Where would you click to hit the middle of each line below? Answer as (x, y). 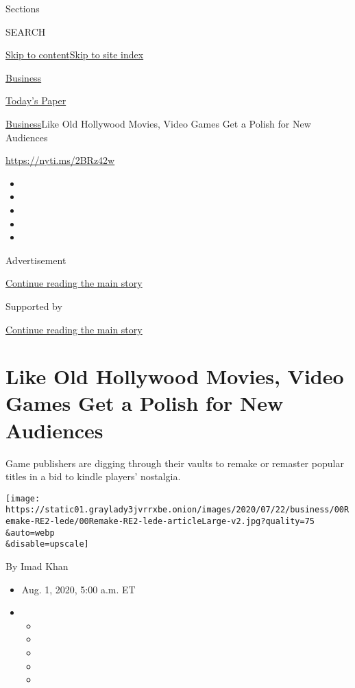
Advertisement (36, 260)
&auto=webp (30, 533)
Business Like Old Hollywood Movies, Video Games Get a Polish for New (158, 123)
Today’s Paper (36, 100)
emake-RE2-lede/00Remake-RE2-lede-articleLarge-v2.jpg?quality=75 (160, 522)
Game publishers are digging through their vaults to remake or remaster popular (175, 463)
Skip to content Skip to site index (75, 55)
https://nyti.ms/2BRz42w (60, 160)
